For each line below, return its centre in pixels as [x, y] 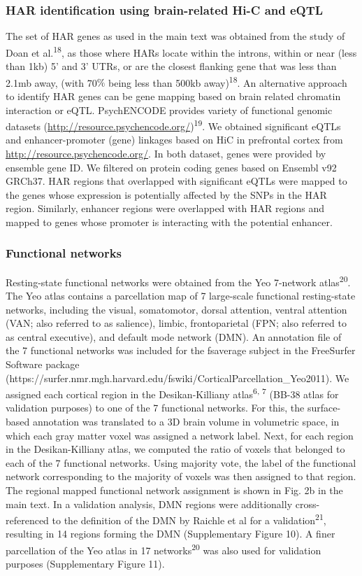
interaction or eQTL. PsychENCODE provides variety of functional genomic [169, 110]
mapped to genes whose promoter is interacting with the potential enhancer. [169, 222]
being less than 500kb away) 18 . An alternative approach [228, 81]
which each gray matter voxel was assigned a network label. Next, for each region [180, 435]
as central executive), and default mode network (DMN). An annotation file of [174, 336]
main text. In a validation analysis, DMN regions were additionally [149, 504]
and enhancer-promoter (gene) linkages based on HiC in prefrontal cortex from [174, 140]
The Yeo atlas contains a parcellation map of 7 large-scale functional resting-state [181, 295]
